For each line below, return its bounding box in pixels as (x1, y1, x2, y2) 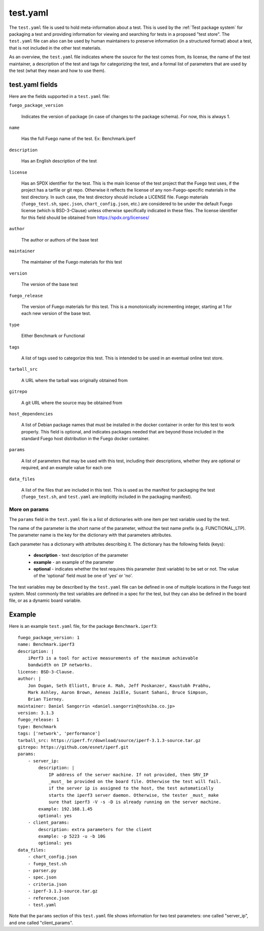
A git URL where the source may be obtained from (21, 400, 122, 406)
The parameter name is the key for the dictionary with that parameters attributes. (9, 532, 172, 538)
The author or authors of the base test (21, 237, 98, 242)
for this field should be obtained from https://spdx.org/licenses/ (21, 215, 150, 220)
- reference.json (27, 895, 69, 901)
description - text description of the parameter (33, 552, 129, 558)
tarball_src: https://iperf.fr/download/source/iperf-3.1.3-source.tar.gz (18, 738, 201, 743)
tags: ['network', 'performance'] (18, 731, 100, 737)
